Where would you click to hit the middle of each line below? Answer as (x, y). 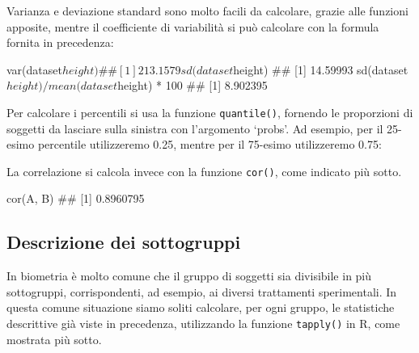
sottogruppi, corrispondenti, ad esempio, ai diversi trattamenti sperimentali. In (202, 291)
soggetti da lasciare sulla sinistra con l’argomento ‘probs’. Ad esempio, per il (195, 128)
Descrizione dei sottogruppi (124, 242)
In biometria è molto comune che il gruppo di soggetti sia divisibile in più (189, 276)
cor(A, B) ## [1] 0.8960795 (76, 198)
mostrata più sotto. (54, 339)
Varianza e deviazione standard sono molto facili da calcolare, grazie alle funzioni (207, 11)
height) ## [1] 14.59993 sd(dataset (321, 69)
